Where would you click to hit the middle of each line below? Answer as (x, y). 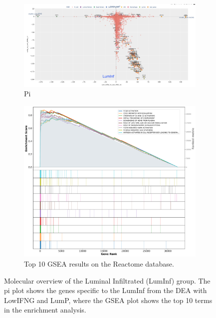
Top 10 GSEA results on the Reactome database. (99, 264)
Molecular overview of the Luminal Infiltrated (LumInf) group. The (107, 280)
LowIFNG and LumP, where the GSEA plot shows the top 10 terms (108, 300)
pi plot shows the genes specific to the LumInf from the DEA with (106, 290)
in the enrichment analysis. (45, 310)
